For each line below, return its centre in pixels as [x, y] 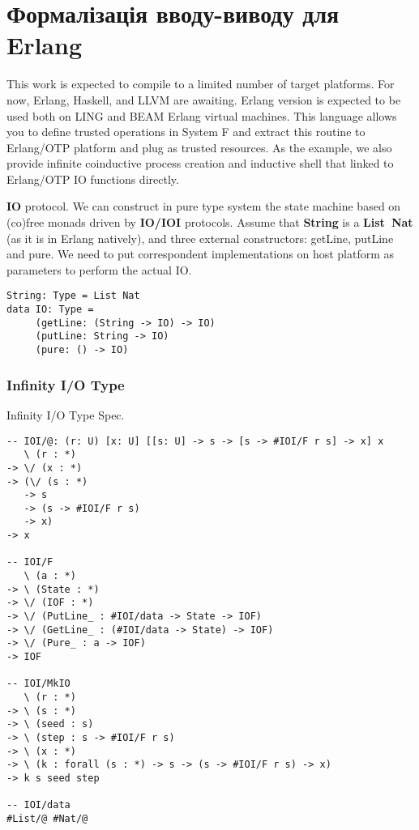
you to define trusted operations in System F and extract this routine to [186, 132]
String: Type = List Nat [73, 296]
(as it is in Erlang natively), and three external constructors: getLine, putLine [200, 238]
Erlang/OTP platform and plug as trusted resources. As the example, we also [199, 147]
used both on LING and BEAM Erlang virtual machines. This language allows [202, 115]
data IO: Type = [50, 310]
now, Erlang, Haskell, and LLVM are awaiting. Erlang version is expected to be [204, 99]
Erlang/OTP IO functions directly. [93, 179]
